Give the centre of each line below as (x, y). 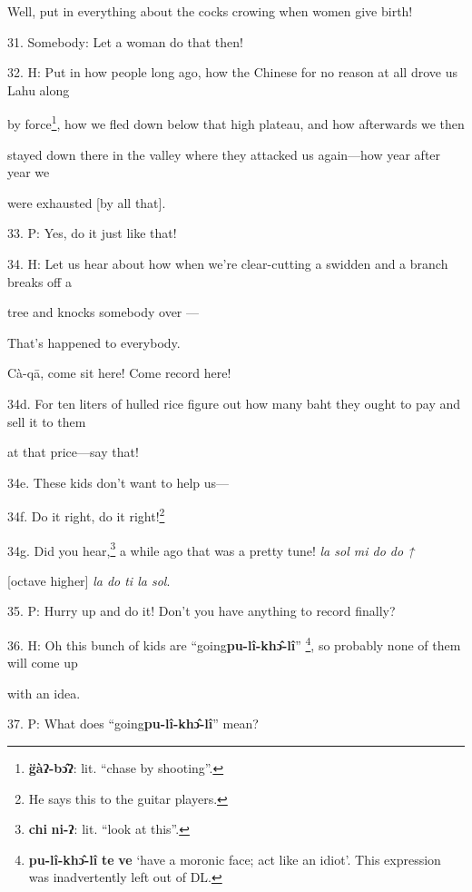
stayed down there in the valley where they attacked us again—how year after (224, 154)
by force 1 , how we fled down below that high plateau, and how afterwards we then (236, 123)
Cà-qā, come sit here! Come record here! (119, 373)
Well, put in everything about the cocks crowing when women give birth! (210, 11)
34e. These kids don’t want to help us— (118, 482)
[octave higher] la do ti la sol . (89, 580)
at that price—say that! (73, 452)
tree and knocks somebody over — (103, 312)
